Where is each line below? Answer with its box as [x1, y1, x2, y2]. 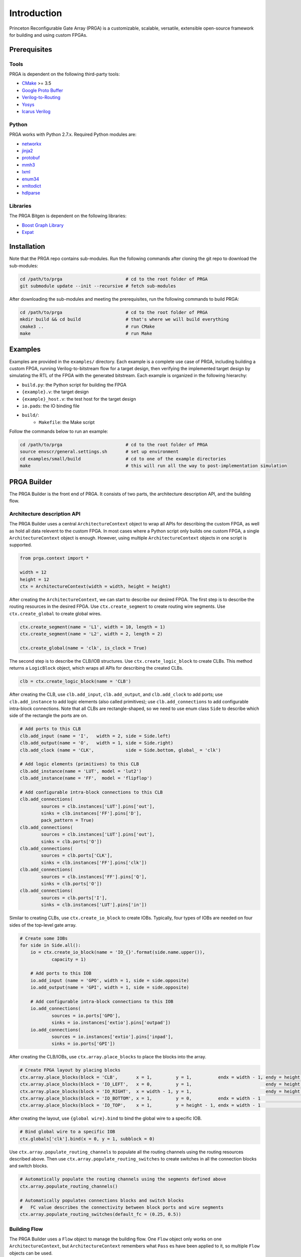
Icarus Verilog [22, 109, 51, 115]
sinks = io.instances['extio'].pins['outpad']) [51, 1020, 171, 1026]
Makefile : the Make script [39, 419, 95, 425]
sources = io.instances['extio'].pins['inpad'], [51, 1034, 174, 1039]
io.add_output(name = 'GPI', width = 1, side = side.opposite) [30, 984, 190, 991]
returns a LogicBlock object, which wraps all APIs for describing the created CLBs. [9, 665, 184, 671]
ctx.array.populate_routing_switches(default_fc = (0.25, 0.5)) [20, 1212, 182, 1217]
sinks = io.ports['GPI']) [51, 1041, 115, 1047]
